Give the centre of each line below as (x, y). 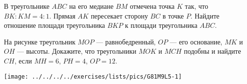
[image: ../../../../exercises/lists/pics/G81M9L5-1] (93, 76)
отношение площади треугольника (55, 25)
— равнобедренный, (126, 41)
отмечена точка (152, 6)
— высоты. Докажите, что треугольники (76, 51)
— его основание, (196, 41)
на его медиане (91, 6)
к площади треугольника (161, 25)
